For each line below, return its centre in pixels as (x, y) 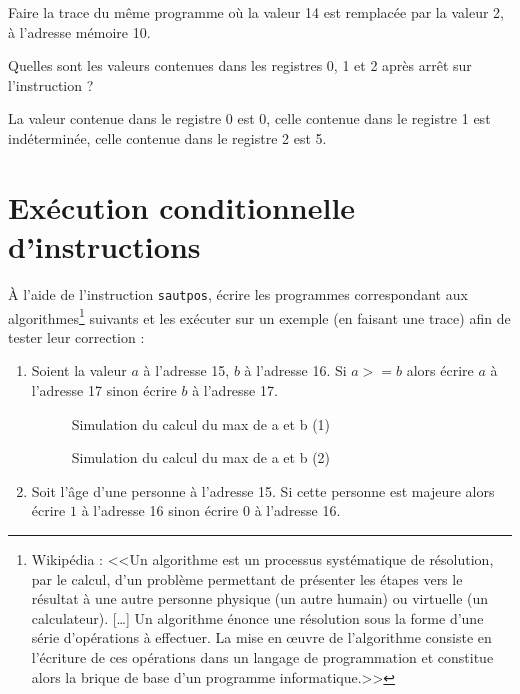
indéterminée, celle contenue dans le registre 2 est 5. (167, 137)
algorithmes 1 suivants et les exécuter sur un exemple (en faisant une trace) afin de (259, 316)
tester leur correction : (76, 336)
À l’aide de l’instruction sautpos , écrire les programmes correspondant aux (238, 293)
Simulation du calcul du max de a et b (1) (201, 423)
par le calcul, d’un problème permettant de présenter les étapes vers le (247, 578)
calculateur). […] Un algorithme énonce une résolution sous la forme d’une (257, 617)
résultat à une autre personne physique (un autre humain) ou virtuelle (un (260, 598)
